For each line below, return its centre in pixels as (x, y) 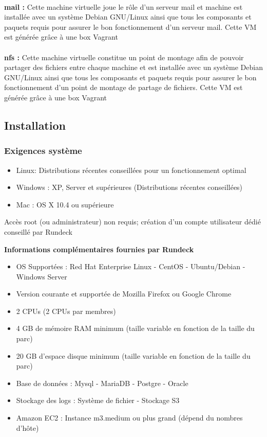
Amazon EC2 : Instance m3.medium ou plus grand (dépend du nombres (129, 418)
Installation (35, 125)
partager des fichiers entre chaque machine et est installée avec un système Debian (133, 67)
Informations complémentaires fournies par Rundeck (99, 249)
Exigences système (43, 151)
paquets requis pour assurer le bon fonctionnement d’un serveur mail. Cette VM (130, 27)
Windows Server (42, 276)
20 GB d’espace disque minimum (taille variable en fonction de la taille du (133, 355)
